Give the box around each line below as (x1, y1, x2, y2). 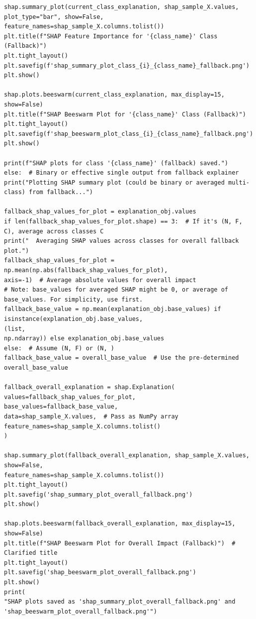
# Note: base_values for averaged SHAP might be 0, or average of (4, 286, 229, 294)
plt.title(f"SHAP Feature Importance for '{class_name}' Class (4, 32, 218, 40)
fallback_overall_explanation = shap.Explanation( (4, 384, 175, 391)
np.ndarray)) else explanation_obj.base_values (4, 335, 165, 342)
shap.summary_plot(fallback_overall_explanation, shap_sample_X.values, (4, 452, 250, 459)
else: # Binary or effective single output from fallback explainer (4, 169, 239, 177)
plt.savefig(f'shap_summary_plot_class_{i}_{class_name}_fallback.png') (4, 62, 250, 69)
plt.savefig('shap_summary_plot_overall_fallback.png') (4, 491, 193, 498)
